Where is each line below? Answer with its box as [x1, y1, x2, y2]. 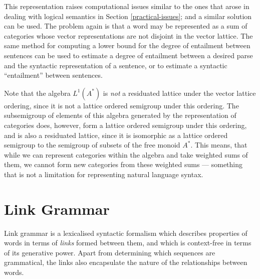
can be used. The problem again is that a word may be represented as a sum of [4, 21, 247, 31]
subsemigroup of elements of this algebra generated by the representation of [4, 110, 236, 120]
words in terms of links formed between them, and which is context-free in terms [4, 237, 251, 248]
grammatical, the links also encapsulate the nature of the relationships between [4, 257, 247, 267]
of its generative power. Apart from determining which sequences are [4, 247, 215, 257]
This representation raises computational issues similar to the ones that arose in [4, 1, 249, 11]
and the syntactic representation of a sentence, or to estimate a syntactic [4, 60, 227, 70]
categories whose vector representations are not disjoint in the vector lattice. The [4, 30, 253, 41]
